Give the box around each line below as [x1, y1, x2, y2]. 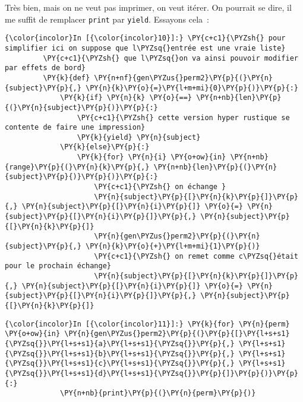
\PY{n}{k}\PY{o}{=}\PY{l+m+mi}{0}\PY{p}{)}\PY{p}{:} [86, 83, 298, 92]
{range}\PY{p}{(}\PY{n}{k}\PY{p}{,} [5, 162, 150, 171]
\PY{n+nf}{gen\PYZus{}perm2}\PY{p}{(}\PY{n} [94, 73, 273, 82]
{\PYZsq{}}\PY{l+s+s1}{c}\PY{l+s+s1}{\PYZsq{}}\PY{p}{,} [5, 359, 235, 368]
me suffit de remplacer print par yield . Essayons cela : [5, 12, 210, 25]
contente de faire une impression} [5, 123, 146, 132]
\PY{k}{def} [43, 73, 90, 82]
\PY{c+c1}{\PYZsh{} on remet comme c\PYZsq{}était [94, 252, 298, 260]
